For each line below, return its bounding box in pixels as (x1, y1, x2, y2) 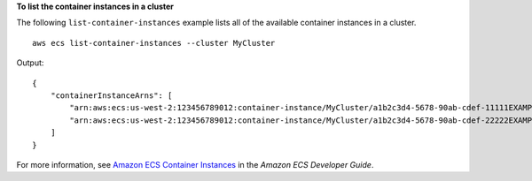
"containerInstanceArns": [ (50, 90, 173, 101)
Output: (16, 57, 44, 68)
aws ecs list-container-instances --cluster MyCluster (32, 38, 276, 48)
